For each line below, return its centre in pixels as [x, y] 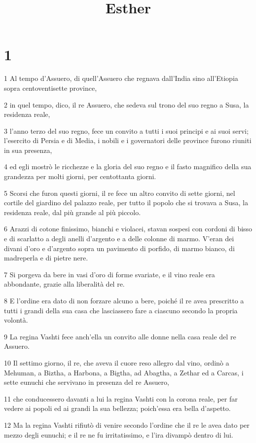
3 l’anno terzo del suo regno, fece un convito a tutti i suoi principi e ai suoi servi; [126, 130]
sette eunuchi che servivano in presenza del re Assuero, [87, 382]
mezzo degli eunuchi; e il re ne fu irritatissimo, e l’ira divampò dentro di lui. [119, 434]
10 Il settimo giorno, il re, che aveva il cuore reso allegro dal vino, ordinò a [117, 362]
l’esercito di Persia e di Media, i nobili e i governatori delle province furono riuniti [128, 140]
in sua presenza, [28, 150]
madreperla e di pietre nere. [46, 258]
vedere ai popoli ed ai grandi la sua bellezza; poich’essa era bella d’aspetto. [117, 408]
